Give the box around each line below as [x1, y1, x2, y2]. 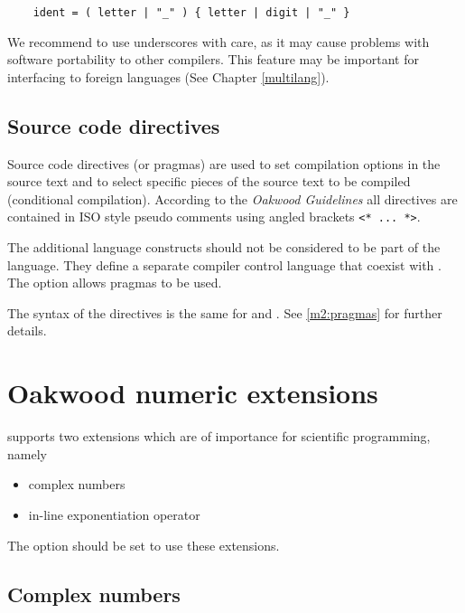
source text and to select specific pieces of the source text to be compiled [7, 172, 411, 191]
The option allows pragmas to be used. [7, 273, 222, 292]
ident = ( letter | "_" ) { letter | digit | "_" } [33, 6, 350, 19]
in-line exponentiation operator [28, 505, 200, 523]
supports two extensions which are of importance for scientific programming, [7, 427, 431, 446]
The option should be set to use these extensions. [7, 535, 280, 554]
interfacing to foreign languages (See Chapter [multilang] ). [7, 67, 330, 86]
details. [7, 321, 47, 340]
